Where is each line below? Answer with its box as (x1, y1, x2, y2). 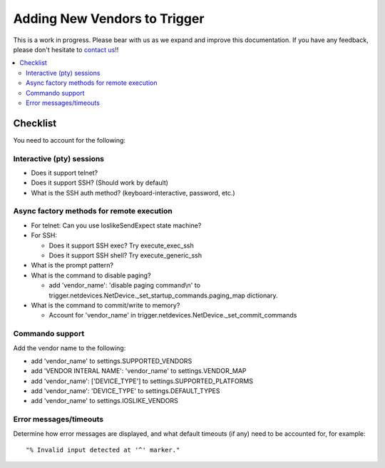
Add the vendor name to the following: (13, 343, 126, 352)
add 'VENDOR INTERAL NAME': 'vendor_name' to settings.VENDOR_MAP (31, 367, 247, 375)
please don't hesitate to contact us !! (13, 45, 119, 54)
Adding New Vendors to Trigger (13, 11, 205, 26)
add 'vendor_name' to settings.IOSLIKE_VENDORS (31, 397, 178, 405)
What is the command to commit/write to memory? (31, 300, 180, 310)
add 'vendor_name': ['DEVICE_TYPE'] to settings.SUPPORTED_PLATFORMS (31, 377, 253, 385)
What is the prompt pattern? (31, 261, 114, 270)
